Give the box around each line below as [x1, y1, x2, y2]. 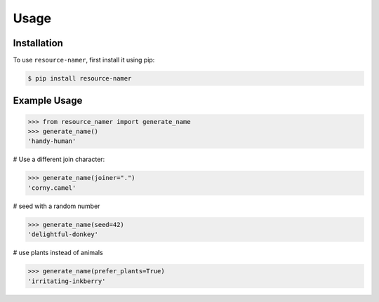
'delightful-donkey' [27, 231, 98, 238]
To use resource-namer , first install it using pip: [13, 56, 155, 64]
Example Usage [13, 95, 83, 107]
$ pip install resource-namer [27, 74, 132, 83]
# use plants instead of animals [13, 249, 103, 257]
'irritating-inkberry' [27, 277, 106, 285]
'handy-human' [27, 137, 77, 145]
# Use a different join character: [13, 155, 105, 164]
